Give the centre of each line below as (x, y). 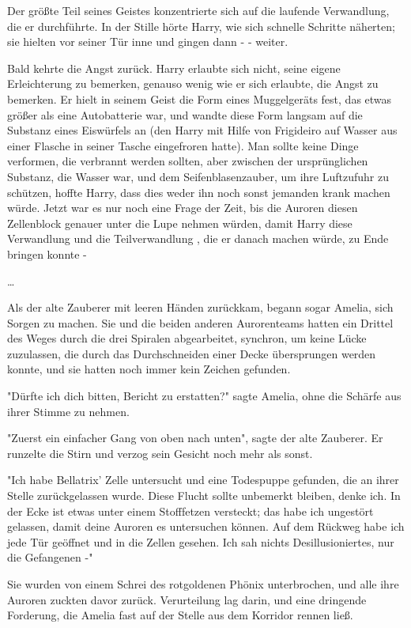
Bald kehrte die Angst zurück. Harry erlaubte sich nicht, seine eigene (174, 68)
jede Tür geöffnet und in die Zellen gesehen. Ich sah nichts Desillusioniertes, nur (201, 541)
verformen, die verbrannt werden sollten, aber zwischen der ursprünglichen (188, 161)
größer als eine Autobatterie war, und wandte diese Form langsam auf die (185, 114)
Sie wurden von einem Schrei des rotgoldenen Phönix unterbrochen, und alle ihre (203, 584)
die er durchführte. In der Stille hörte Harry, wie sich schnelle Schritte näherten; (201, 26)
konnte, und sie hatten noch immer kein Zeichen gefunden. (149, 369)
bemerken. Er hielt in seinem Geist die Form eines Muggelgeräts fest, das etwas (200, 98)
